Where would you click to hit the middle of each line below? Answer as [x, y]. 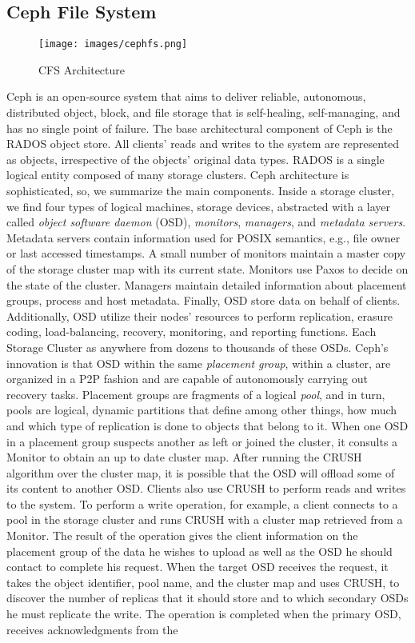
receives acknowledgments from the [92, 629]
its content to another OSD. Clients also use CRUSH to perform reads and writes [206, 488]
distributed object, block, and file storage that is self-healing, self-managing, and [204, 112]
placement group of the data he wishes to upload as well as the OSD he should [200, 551]
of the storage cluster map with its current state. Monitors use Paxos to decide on [207, 268]
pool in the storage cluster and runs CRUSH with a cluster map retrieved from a [205, 519]
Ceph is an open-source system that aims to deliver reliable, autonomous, [186, 96]
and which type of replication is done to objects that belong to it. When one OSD [207, 425]
